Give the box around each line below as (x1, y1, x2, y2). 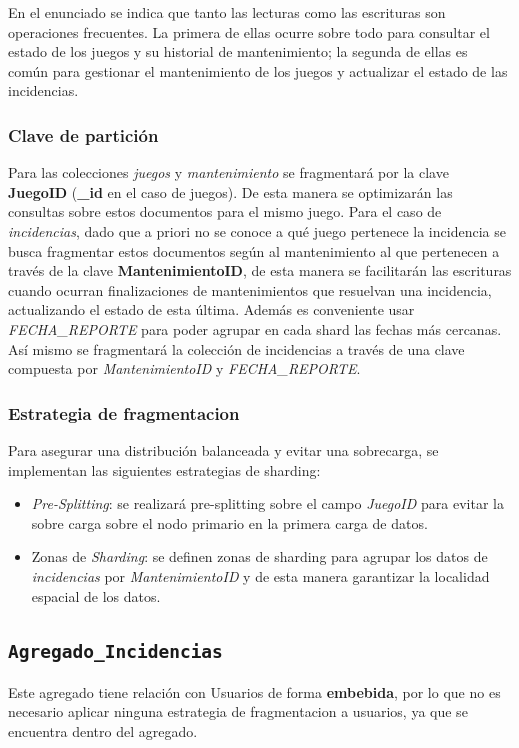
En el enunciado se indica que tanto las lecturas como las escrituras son (8, 2, 446, 22)
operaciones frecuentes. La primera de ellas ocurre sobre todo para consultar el (8, 21, 490, 42)
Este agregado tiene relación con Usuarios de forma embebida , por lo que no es (8, 681, 501, 702)
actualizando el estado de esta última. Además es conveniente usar (8, 299, 415, 320)
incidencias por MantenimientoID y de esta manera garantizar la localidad (31, 565, 490, 586)
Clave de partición (8, 122, 159, 147)
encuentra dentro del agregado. (8, 721, 198, 742)
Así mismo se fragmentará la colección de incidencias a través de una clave (8, 338, 465, 359)
